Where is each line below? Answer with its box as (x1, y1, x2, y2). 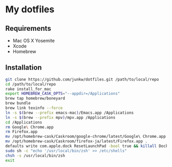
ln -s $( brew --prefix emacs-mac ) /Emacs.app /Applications (5, 110, 134, 115)
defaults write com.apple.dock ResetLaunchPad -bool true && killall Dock (5, 143, 168, 149)
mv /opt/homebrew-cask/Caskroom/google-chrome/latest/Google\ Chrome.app (5, 134, 166, 139)
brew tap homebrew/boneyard (5, 96, 66, 101)
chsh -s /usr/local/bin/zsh (5, 153, 66, 158)
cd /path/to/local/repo (5, 81, 56, 87)
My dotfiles (5, 4, 55, 15)
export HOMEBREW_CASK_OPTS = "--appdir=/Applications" (5, 91, 120, 96)
